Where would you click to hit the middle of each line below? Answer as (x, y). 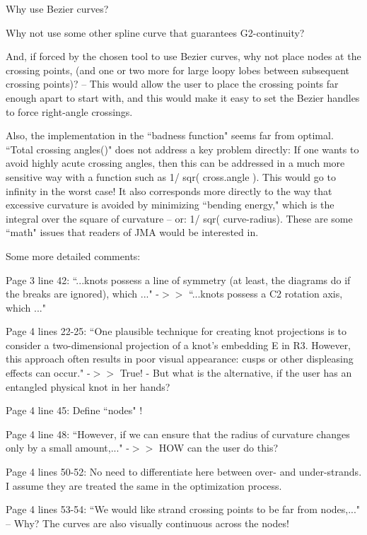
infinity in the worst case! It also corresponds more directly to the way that (169, 190)
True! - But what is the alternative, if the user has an (236, 373)
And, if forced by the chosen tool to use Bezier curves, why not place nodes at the (183, 56)
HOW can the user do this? (219, 448)
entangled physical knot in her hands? (88, 386)
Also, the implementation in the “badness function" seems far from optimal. (170, 135)
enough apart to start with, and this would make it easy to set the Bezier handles (183, 97)
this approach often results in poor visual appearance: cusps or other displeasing (180, 359)
